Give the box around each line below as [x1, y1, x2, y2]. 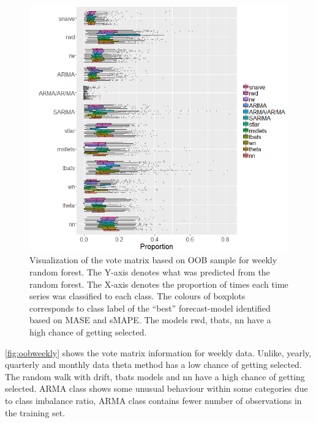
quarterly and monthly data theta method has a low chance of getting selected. [5, 358, 302, 371]
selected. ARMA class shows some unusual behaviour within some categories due [5, 382, 308, 395]
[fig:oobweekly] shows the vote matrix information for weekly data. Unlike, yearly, [5, 346, 312, 359]
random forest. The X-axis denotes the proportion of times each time [29, 277, 288, 290]
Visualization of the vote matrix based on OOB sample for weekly [29, 253, 277, 266]
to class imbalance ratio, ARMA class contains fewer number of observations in [5, 394, 302, 406]
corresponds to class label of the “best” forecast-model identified [29, 301, 271, 314]
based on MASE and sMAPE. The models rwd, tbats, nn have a [29, 313, 271, 326]
